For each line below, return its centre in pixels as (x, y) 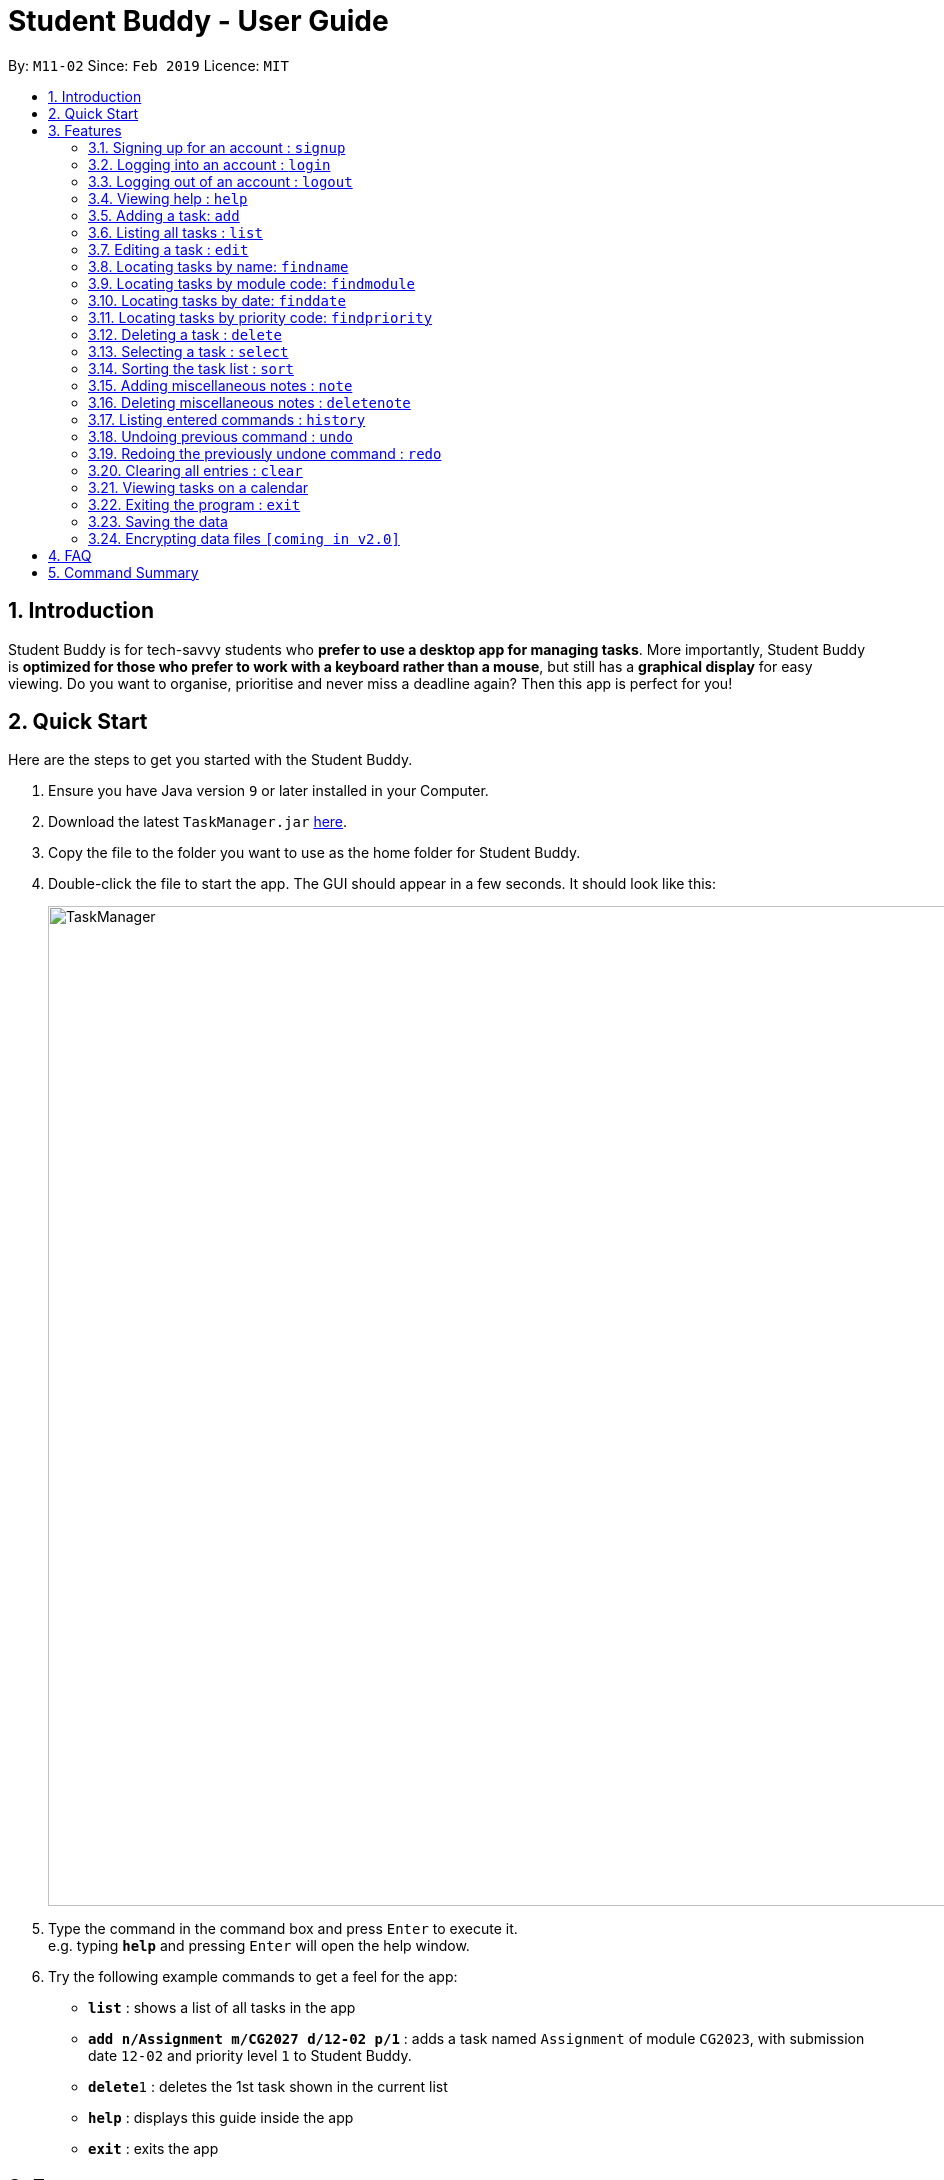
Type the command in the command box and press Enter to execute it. (283, 1929)
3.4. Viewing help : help (168, 198)
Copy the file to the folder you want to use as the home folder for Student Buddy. (314, 853)
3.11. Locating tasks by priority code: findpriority (260, 317)
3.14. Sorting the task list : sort (191, 368)
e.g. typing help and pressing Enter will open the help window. (259, 1946)
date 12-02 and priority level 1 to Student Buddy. (250, 2056)
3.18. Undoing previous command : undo (221, 436)
